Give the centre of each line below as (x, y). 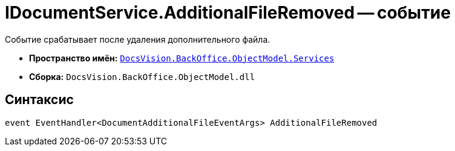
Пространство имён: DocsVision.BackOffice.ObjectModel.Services (182, 58)
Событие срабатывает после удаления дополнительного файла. (138, 39)
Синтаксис (39, 100)
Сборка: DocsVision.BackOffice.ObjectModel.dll (142, 76)
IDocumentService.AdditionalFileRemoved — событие (228, 13)
